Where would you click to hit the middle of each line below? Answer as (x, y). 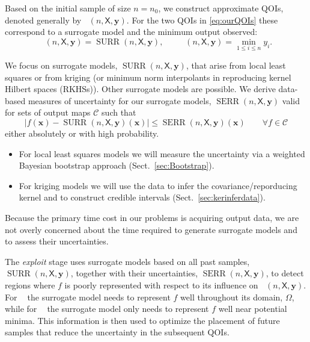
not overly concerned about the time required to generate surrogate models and (151, 229)
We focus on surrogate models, (61, 65)
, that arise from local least (236, 65)
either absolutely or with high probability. (82, 133)
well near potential (253, 309)
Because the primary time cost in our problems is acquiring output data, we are (152, 217)
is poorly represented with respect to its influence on (161, 284)
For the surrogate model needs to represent (88, 297)
